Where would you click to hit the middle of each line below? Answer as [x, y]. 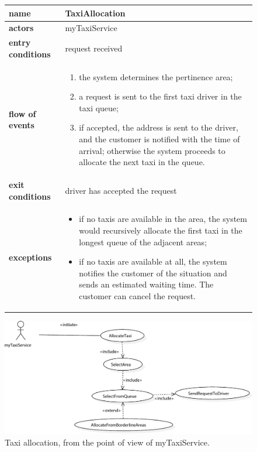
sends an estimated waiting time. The [146, 284]
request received [94, 48]
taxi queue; [99, 107]
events [22, 125]
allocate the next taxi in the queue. [142, 162]
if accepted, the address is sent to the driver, [159, 127]
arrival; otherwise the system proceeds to [152, 150]
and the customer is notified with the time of [159, 139]
